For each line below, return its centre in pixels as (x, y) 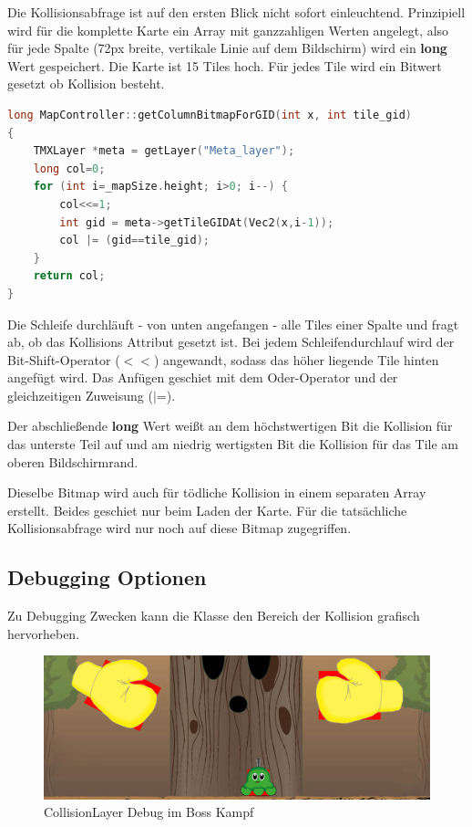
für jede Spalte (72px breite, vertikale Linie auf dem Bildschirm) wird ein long (227, 48)
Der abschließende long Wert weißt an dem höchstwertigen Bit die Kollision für (230, 426)
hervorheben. (44, 633)
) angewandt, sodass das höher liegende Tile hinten (296, 359)
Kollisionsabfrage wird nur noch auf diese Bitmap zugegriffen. (180, 528)
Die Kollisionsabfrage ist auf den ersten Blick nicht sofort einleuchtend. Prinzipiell (236, 12)
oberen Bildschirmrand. (73, 461)
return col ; (69, 276)
